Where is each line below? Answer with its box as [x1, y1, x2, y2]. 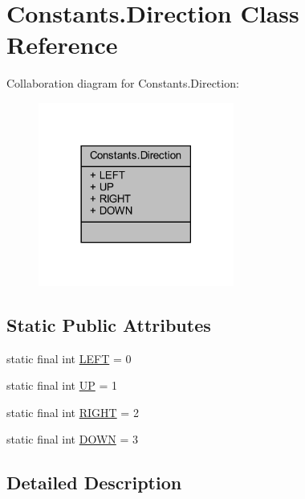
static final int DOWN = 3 [6, 431, 139, 448]
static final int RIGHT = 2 [6, 403, 139, 420]
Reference [6, 28, 118, 61]
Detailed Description [6, 470, 182, 495]
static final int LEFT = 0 [6, 350, 132, 366]
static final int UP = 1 [6, 377, 117, 394]
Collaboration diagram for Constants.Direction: [6, 75, 239, 92]
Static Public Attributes [6, 312, 211, 337]
